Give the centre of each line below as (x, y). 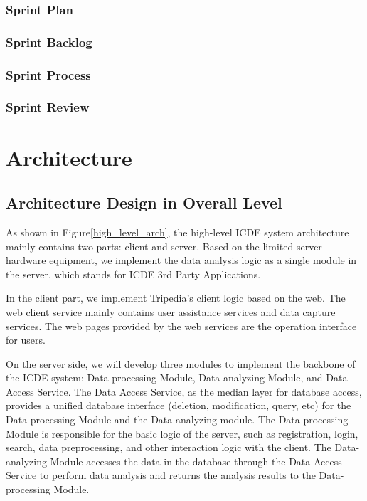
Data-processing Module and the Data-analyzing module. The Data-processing (177, 420)
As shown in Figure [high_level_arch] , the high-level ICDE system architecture (177, 232)
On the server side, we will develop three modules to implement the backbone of (181, 363)
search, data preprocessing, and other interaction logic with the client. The (169, 447)
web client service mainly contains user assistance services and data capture (171, 311)
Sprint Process (48, 74)
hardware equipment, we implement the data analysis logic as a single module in (181, 260)
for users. (26, 340)
